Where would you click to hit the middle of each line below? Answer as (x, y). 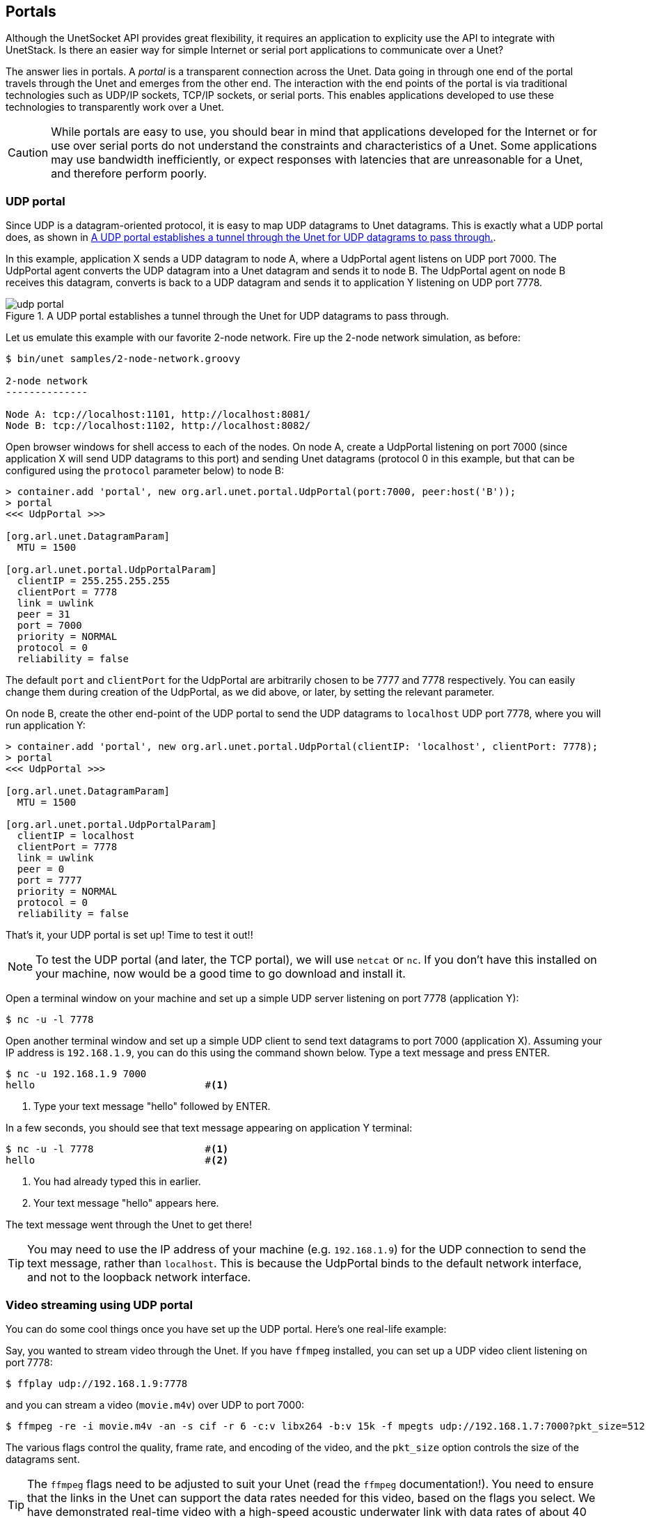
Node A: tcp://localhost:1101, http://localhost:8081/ (158, 415)
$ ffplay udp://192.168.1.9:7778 (97, 1383)
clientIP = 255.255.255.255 (94, 581)
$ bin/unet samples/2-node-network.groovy (123, 359)
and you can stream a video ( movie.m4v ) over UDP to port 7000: (155, 1404)
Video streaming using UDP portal (99, 1305)
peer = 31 (43, 615)
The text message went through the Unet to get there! (129, 1225)
